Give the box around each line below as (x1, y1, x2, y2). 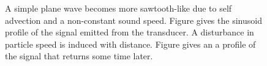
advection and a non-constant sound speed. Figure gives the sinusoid (5, 13, 262, 26)
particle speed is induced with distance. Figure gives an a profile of (5, 37, 256, 50)
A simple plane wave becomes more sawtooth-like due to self (5, 2, 232, 14)
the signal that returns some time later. (5, 50, 153, 62)
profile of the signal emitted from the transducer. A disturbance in (5, 26, 254, 38)
